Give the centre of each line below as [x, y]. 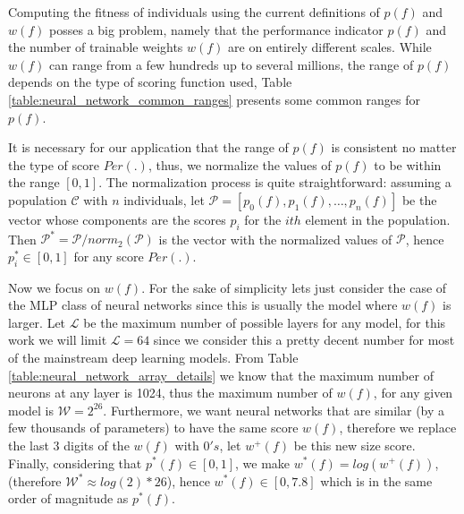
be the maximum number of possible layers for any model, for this [265, 322]
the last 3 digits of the [69, 445]
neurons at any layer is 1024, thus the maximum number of [170, 393]
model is [31, 410]
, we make [263, 463]
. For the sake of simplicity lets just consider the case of [294, 287]
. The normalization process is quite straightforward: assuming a [275, 182]
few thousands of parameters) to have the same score [153, 428]
